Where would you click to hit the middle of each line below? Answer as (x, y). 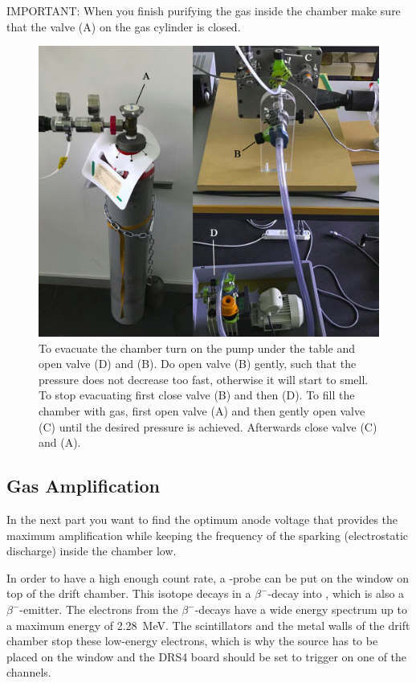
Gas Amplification (83, 486)
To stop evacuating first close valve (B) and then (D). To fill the (197, 395)
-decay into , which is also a (336, 593)
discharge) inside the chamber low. (92, 551)
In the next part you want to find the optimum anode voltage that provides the (202, 519)
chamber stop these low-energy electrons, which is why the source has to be (192, 641)
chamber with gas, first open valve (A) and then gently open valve (202, 411)
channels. (29, 672)
